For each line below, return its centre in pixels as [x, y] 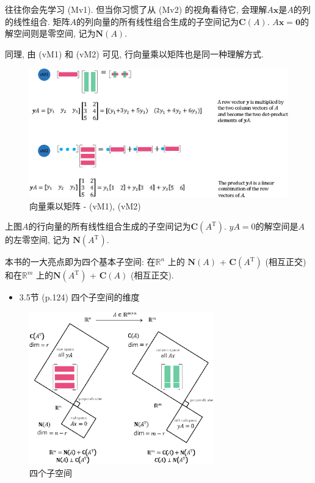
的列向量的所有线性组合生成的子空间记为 [158, 21]
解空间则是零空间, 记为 [50, 33]
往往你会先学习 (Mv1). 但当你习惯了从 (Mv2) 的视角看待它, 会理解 [136, 9]
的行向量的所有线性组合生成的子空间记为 [110, 226]
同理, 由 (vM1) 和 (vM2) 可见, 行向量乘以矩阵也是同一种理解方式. [134, 53]
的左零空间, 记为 [38, 240]
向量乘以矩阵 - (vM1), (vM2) [85, 205]
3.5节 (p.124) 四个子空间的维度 [79, 297]
